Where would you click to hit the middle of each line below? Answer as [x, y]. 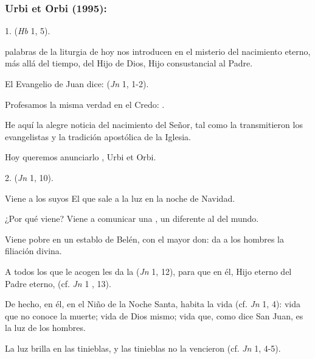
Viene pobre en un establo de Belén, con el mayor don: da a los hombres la [145, 239]
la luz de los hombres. [45, 328]
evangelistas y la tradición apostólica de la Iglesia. [98, 136]
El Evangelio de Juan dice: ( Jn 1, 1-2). [77, 84]
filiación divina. [33, 251]
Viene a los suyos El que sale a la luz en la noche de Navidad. [120, 198]
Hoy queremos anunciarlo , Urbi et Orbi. [81, 157]
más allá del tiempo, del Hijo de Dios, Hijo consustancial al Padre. [129, 63]
